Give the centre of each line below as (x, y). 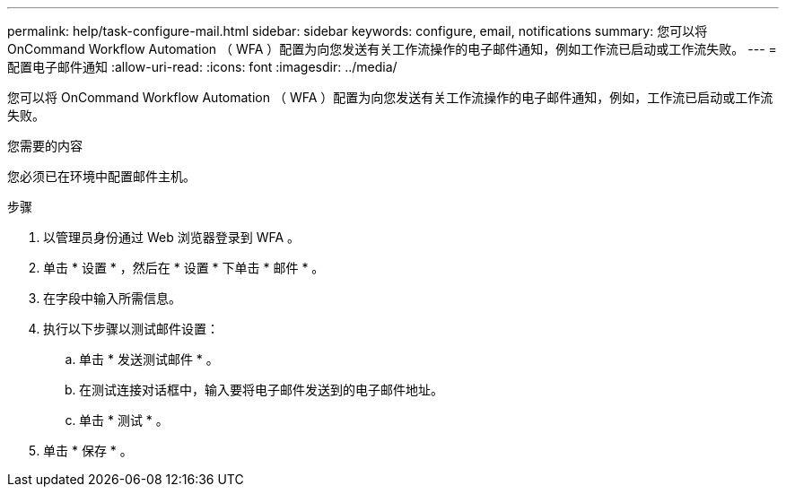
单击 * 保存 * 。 (88, 451)
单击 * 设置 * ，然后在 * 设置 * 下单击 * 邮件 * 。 (184, 268)
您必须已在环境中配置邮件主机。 (101, 176)
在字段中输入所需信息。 (112, 298)
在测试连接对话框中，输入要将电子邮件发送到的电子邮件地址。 (261, 390)
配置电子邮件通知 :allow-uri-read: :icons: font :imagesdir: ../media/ (202, 67)
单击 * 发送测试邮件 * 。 (149, 359)
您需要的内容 (45, 146)
